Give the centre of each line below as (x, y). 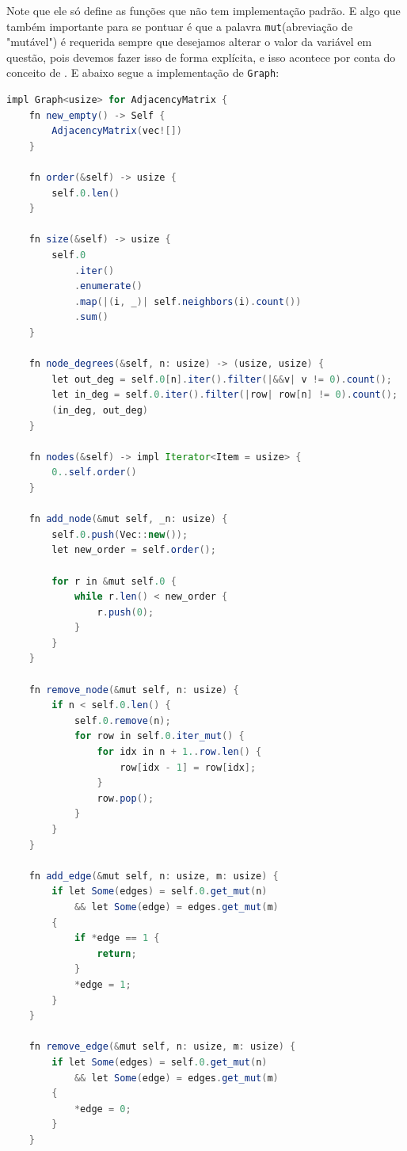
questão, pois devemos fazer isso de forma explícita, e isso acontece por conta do (201, 57)
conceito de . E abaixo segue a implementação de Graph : (143, 72)
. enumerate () (108, 286)
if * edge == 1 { (117, 938)
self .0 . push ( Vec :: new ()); (120, 534)
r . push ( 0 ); (126, 612)
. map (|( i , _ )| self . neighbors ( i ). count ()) (188, 301)
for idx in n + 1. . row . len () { (179, 752)
